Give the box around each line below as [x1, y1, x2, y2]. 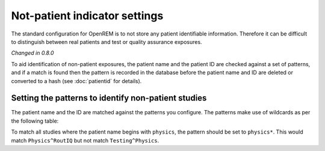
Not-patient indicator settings [11, 9, 164, 22]
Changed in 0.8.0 [11, 49, 54, 57]
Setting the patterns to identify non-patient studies [11, 93, 207, 103]
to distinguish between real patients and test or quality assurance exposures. [11, 38, 202, 45]
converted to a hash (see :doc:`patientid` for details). [11, 77, 142, 84]
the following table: [11, 117, 59, 125]
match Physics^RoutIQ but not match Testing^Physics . [11, 137, 159, 144]
